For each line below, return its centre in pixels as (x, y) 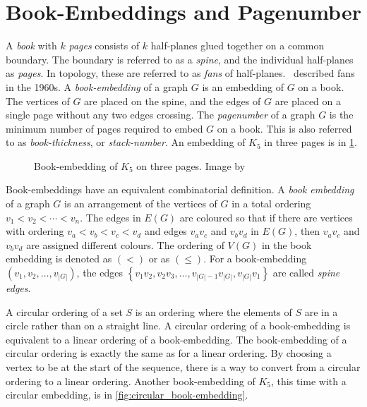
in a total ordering (271, 203)
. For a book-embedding (255, 259)
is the (341, 115)
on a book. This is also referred (284, 128)
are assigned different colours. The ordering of (125, 244)
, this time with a (309, 381)
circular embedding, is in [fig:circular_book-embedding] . (127, 395)
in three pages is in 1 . (311, 142)
